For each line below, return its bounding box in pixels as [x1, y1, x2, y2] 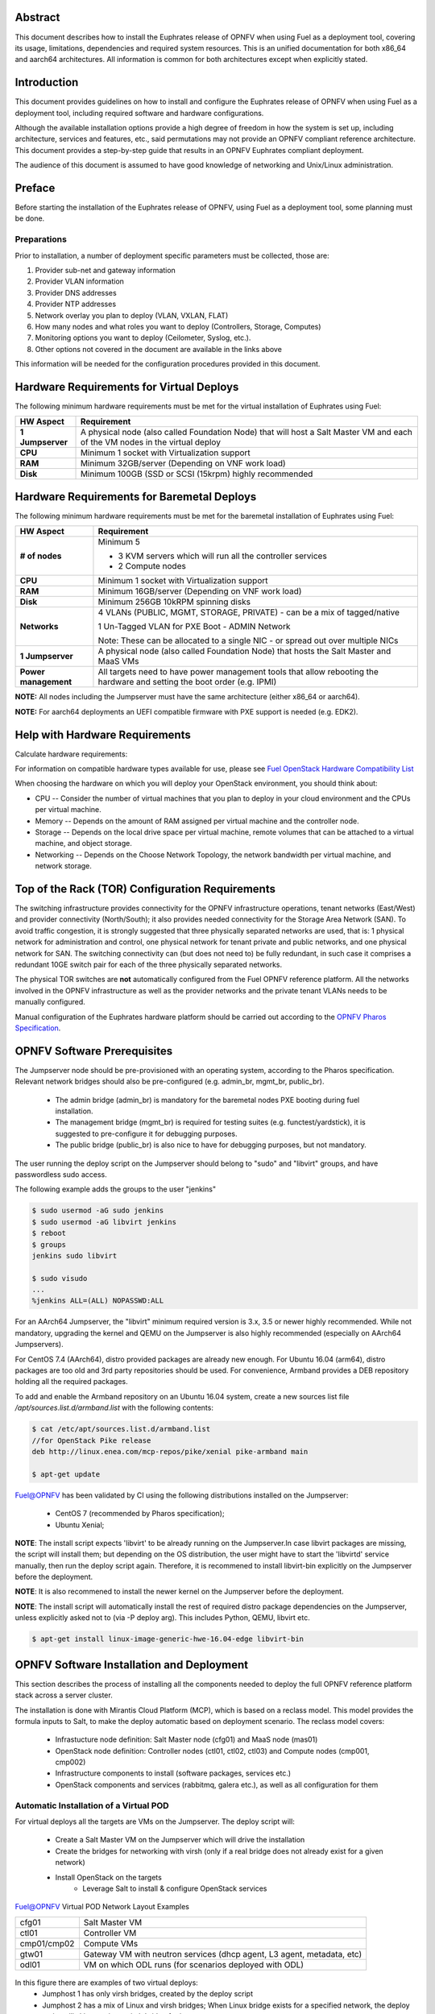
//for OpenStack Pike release [31, 1436, 151, 1445]
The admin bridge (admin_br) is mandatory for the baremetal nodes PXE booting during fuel [55, 1095, 360, 1104]
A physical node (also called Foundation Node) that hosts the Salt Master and [97, 645, 391, 657]
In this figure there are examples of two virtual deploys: [14, 1978, 199, 1987]
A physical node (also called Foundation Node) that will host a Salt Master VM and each [80, 427, 412, 438]
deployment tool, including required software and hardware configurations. [14, 108, 264, 118]
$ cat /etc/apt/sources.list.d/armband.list [31, 1424, 211, 1434]
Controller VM [83, 1927, 137, 1938]
